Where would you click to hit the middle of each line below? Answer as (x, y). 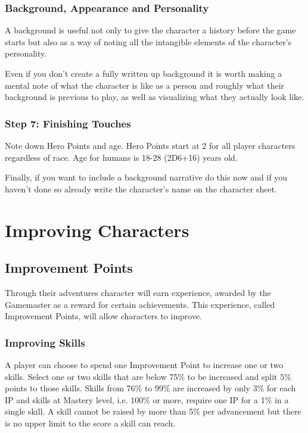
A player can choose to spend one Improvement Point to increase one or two (144, 364)
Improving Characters (97, 230)
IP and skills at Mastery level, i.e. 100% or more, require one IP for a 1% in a (147, 399)
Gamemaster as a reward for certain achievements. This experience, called (140, 304)
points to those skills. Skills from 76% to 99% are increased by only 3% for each (150, 388)
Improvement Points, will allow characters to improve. (104, 316)
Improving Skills (45, 342)
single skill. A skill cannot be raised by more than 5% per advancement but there (153, 411)
